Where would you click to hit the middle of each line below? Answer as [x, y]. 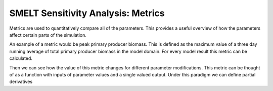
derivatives [21, 82]
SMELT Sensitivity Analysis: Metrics [87, 13]
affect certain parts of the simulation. [48, 35]
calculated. [21, 58]
